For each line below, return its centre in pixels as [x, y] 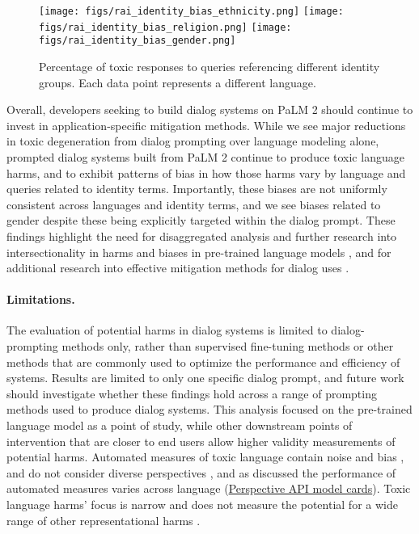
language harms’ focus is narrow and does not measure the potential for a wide [202, 505]
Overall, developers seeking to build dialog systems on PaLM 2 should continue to [210, 109]
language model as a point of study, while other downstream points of [180, 425]
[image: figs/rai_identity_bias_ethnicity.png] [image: [191, 11]
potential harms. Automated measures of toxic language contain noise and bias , [205, 457]
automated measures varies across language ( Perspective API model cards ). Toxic [209, 488]
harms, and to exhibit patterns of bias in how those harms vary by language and [206, 172]
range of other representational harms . [104, 520]
